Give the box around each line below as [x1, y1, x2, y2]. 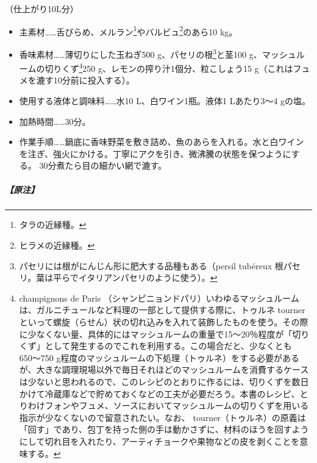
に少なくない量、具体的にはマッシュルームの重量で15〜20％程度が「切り [19, 327, 310, 340]
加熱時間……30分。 [19, 115, 91, 127]
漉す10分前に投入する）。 [36, 74, 135, 87]
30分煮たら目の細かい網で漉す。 [39, 159, 167, 172]
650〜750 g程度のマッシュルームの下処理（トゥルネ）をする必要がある [19, 351, 300, 364]
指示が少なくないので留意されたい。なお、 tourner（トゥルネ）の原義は [19, 411, 306, 423]
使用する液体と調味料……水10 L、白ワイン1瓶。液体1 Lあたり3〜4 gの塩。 [19, 94, 311, 107]
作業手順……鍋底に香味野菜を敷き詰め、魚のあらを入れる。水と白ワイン [19, 135, 304, 148]
